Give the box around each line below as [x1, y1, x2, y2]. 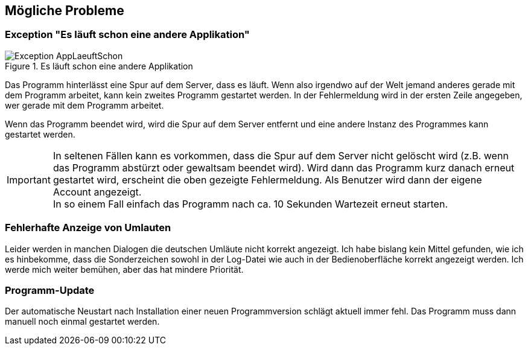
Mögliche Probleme [5, 3, 124, 18]
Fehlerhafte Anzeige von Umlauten [5, 221, 171, 234]
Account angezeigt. [52, 185, 142, 198]
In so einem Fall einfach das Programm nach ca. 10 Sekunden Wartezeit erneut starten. [52, 197, 448, 210]
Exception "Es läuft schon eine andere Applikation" [5, 28, 250, 41]
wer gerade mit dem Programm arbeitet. [5, 100, 164, 110]
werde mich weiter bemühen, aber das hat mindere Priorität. [5, 264, 244, 275]
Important [7, 173, 51, 186]
